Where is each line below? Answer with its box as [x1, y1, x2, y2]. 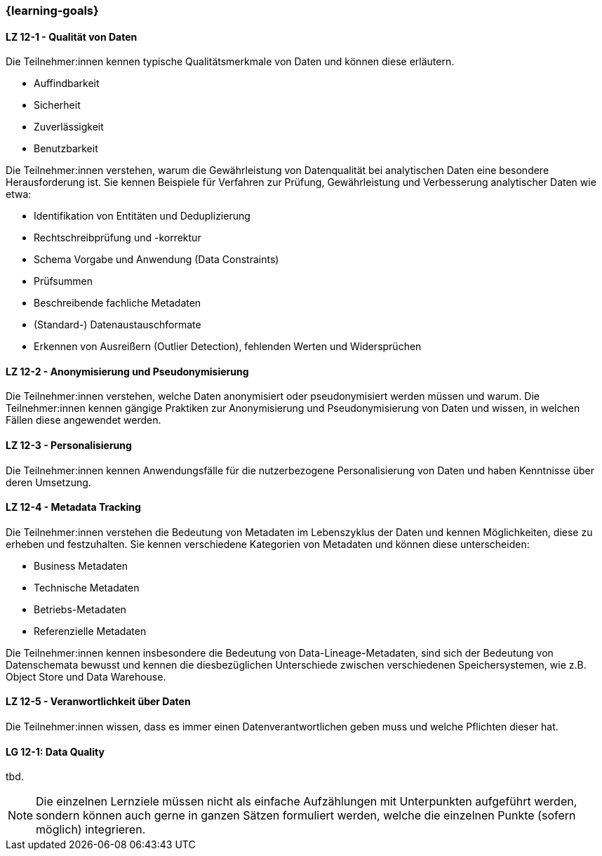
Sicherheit [34, 99, 81, 112]
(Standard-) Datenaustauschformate [34, 319, 201, 331]
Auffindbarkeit [34, 77, 100, 90]
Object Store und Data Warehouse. [6, 670, 166, 683]
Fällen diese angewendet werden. [6, 414, 161, 427]
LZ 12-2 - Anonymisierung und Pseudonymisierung [6, 365, 249, 377]
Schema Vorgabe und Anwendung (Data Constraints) [34, 253, 279, 266]
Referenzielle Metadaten [34, 624, 147, 637]
